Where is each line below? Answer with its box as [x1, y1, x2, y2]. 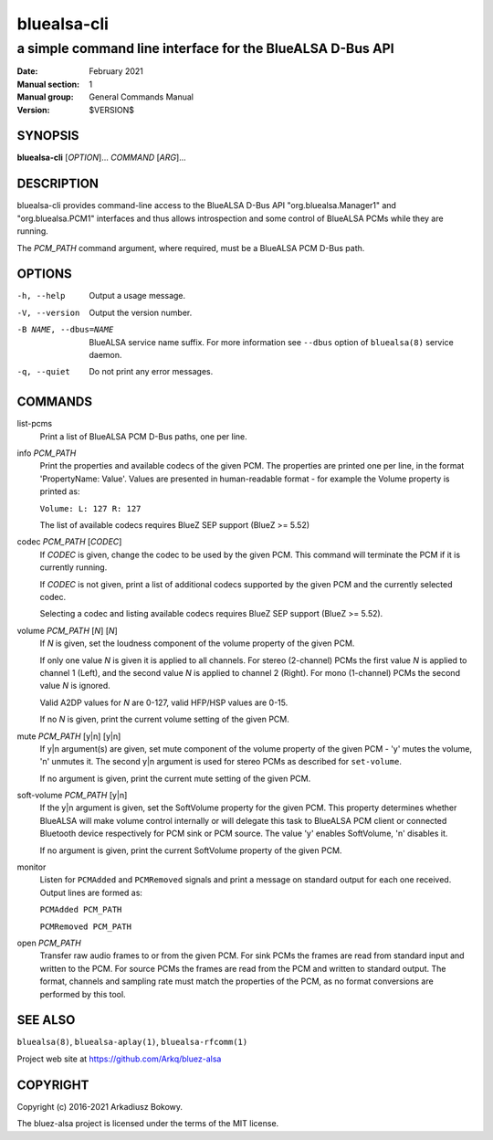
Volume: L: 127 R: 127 [39, 503, 142, 513]
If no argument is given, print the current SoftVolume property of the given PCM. [39, 845, 342, 856]
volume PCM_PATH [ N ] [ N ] [16, 625, 118, 636]
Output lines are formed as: [39, 887, 143, 898]
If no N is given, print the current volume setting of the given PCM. [39, 713, 289, 725]
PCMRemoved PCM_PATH [39, 921, 132, 932]
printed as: [39, 486, 81, 497]
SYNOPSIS [16, 128, 79, 143]
